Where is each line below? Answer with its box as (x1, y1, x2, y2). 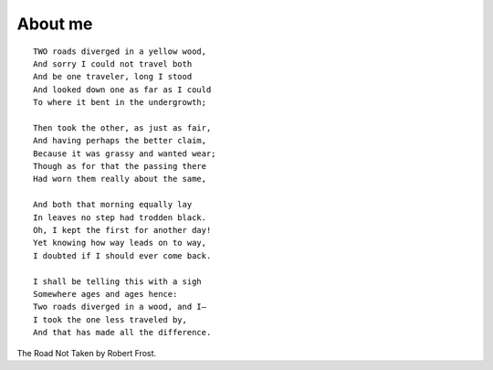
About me (16, 14, 93, 34)
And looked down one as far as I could (33, 84, 212, 95)
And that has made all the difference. (33, 327, 212, 338)
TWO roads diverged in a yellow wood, (33, 46, 207, 57)
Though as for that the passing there (33, 161, 207, 172)
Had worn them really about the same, (33, 174, 207, 185)
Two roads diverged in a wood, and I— (33, 301, 207, 312)
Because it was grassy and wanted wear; (33, 148, 216, 159)
